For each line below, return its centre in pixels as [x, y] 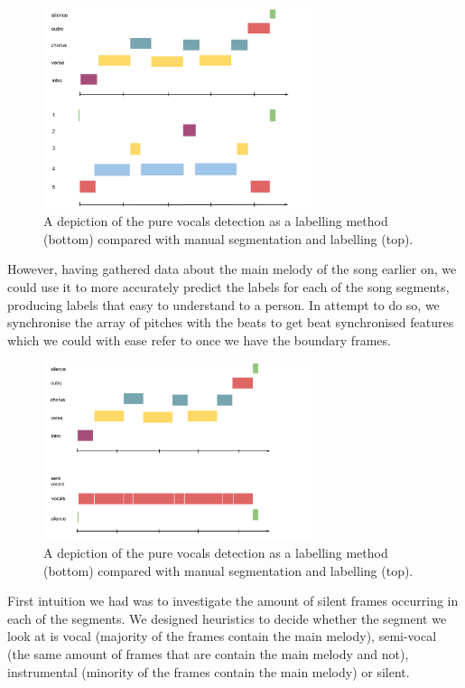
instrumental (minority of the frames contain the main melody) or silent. [209, 671]
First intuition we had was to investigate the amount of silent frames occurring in [233, 601]
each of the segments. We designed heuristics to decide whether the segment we [227, 618]
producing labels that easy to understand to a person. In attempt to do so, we [223, 304]
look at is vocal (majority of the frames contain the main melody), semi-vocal [222, 636]
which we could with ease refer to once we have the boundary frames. [199, 339]
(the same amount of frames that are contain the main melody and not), [208, 653]
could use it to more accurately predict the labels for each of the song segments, [228, 286]
